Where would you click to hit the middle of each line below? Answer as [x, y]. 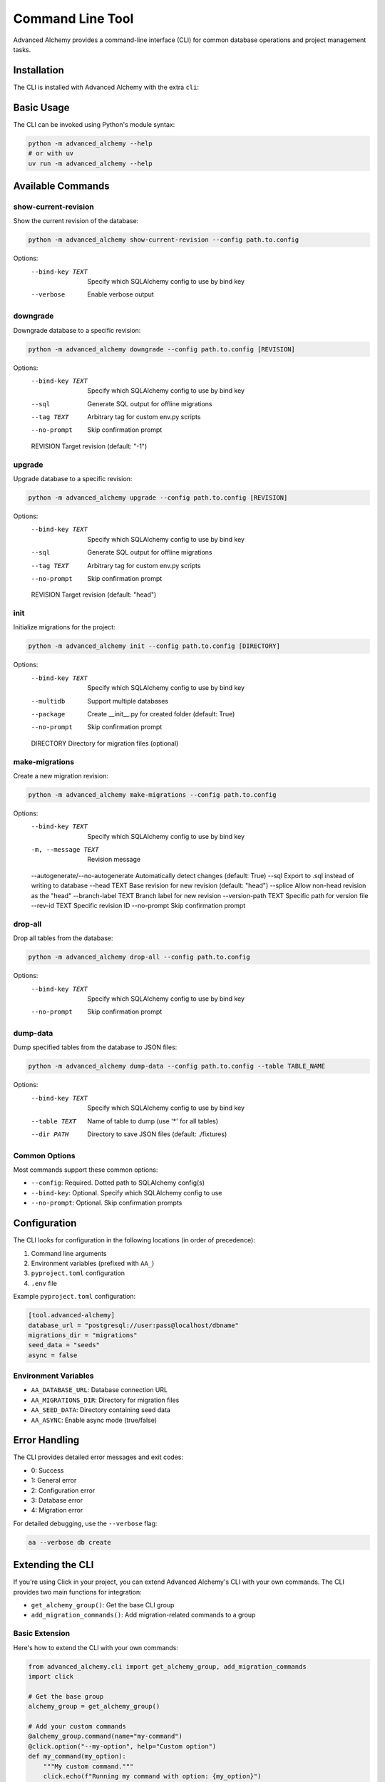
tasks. [22, 49]
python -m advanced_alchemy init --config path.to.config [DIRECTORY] [154, 646]
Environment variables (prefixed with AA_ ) [93, 1263]
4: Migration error [57, 1510]
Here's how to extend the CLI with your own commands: [96, 1647]
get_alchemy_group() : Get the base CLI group [103, 1605]
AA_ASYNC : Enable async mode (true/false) [94, 1420]
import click [51, 1676]
